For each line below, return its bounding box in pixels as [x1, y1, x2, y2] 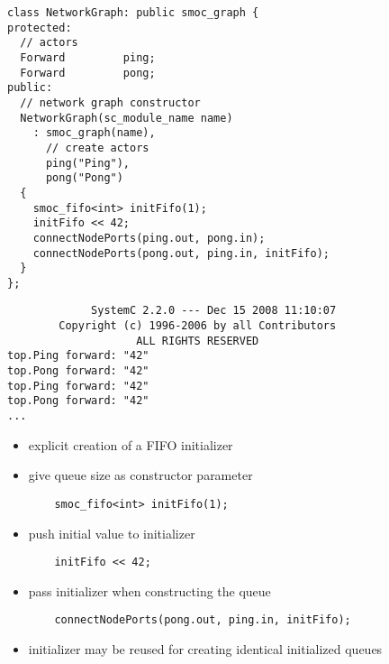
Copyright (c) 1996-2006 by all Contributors [59, 319, 337, 333]
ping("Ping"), [45, 156, 131, 170]
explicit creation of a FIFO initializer [28, 435, 233, 454]
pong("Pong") [45, 171, 123, 185]
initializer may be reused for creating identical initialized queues [28, 640, 383, 659]
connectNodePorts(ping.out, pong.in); [32, 231, 266, 244]
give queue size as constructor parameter [28, 466, 253, 484]
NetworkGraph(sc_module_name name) [20, 111, 233, 124]
